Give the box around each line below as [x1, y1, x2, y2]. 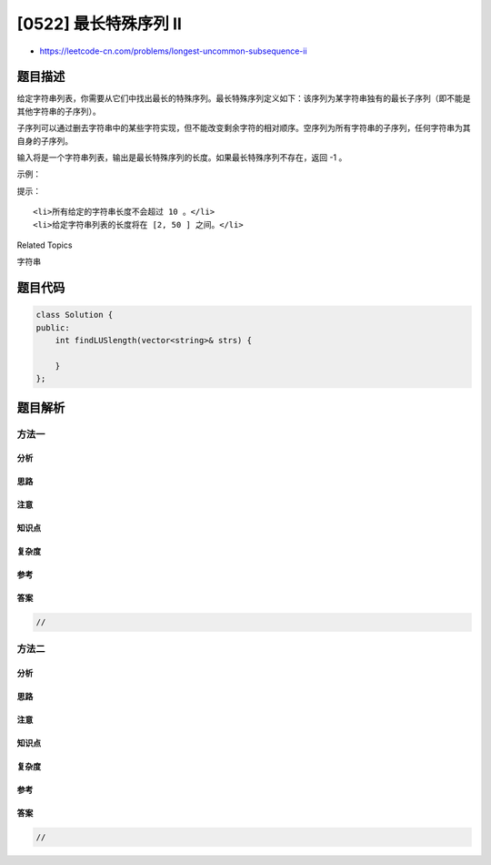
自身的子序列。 [16, 135, 73, 146]
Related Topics [16, 239, 73, 250]
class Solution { [35, 310, 114, 321]
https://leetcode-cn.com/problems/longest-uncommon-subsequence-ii [39, 46, 308, 56]
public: [35, 322, 70, 332]
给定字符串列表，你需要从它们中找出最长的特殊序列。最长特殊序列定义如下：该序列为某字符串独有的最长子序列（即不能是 [16, 93, 471, 104]
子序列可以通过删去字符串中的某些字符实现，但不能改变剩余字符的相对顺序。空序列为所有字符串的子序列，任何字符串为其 [16, 123, 471, 134]
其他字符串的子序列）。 [16, 106, 101, 117]
